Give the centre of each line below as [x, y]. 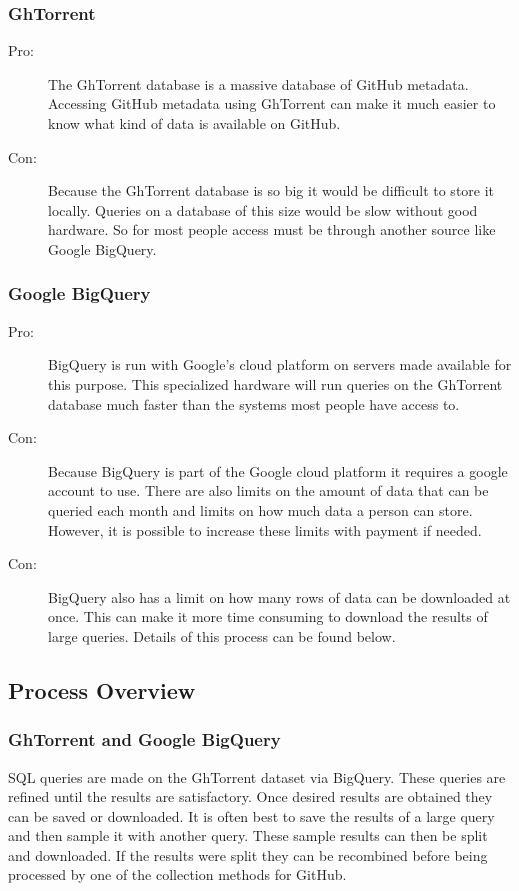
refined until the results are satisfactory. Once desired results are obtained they [250, 796]
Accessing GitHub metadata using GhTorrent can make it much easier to [272, 103]
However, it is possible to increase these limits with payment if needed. [265, 529]
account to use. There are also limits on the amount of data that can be [268, 490]
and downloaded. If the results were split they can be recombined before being [248, 854]
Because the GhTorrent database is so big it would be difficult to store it [271, 190]
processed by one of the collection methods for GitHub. [177, 874]
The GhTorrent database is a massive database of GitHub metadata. [258, 83]
